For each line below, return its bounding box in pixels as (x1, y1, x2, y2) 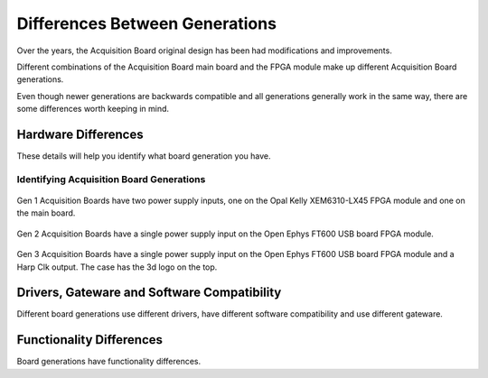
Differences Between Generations (16, 14, 277, 33)
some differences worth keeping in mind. (16, 104, 170, 115)
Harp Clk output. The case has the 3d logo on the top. (16, 262, 218, 272)
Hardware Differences (16, 126, 144, 142)
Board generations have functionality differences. (16, 356, 202, 367)
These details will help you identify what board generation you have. (16, 151, 271, 161)
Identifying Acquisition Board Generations (16, 172, 206, 185)
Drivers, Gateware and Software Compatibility (16, 285, 282, 300)
